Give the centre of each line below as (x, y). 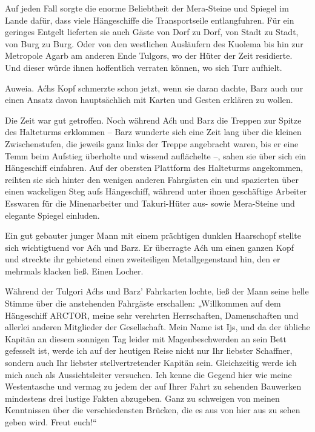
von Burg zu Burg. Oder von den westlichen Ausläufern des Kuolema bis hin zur (154, 43)
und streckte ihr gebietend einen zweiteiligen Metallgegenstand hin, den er (143, 259)
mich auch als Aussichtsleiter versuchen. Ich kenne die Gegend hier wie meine (148, 374)
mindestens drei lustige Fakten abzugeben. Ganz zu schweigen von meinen (142, 398)
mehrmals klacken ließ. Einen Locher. (74, 271)
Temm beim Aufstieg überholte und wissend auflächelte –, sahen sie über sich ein (156, 155)
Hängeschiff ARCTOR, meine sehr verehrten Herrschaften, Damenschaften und (152, 315)
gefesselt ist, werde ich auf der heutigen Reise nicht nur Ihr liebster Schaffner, (149, 351)
